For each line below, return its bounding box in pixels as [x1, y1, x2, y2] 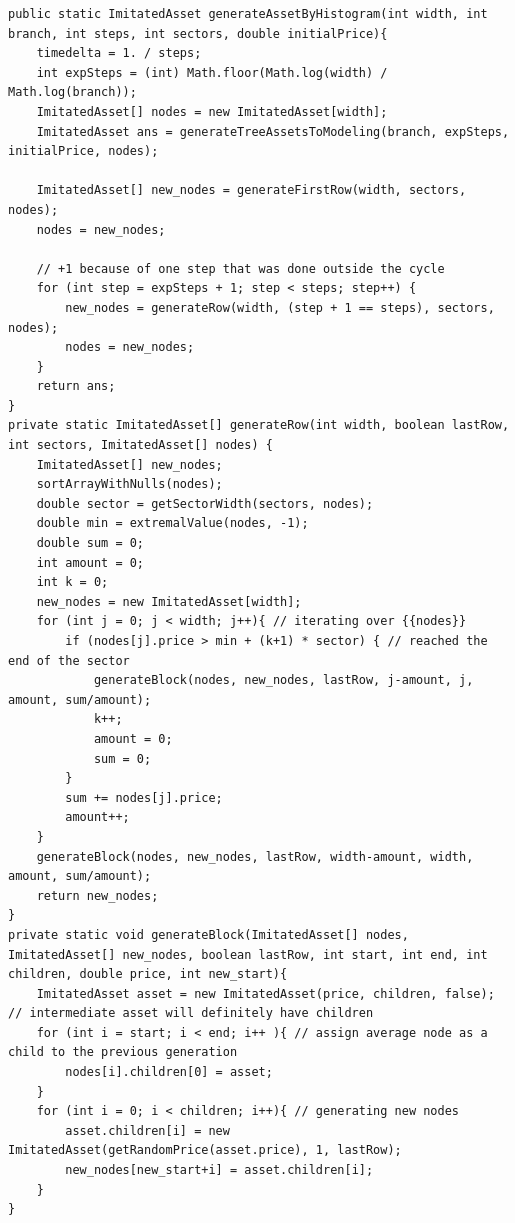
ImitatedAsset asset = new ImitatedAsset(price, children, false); [36, 986, 495, 1001]
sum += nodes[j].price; [65, 790, 223, 805]
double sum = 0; [36, 536, 145, 551]
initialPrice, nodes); [8, 144, 159, 159]
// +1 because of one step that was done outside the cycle [36, 261, 445, 276]
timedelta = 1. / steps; [36, 46, 202, 61]
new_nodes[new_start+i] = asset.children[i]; [65, 1163, 374, 1178]
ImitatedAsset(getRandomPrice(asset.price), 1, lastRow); [8, 1143, 402, 1158]
